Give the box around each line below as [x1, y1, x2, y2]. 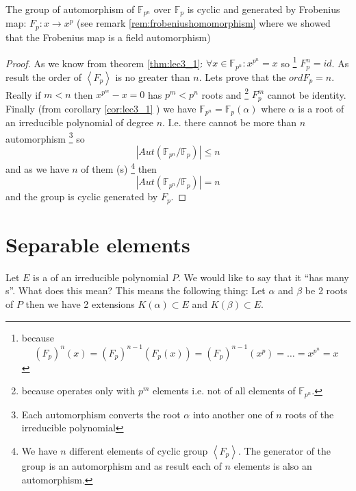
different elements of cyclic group [69, 443, 208, 457]
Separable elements [5, 230, 190, 258]
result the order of [5, 69, 82, 84]
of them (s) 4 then [81, 160, 157, 176]
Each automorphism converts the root [21, 407, 181, 421]
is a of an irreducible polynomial [33, 270, 169, 284]
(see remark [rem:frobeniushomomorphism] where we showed [77, 16, 331, 30]
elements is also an [233, 458, 312, 472]
